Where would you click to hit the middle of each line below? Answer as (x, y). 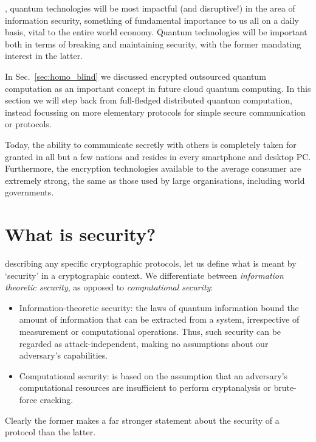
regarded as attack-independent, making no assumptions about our (144, 343)
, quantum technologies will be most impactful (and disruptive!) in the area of (150, 8)
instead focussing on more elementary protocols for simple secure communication (155, 112)
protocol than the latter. (50, 432)
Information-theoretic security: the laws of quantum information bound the (159, 307)
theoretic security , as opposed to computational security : (109, 287)
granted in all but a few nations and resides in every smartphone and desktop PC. (158, 156)
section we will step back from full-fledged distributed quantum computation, (149, 100)
